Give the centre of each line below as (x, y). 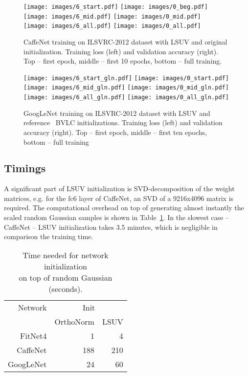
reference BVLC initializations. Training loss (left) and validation (123, 122)
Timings (25, 168)
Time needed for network (66, 255)
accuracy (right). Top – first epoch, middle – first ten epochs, (115, 132)
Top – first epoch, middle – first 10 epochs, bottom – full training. (123, 61)
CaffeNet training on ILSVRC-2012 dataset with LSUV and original (125, 41)
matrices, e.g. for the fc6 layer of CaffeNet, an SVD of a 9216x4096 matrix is (119, 198)
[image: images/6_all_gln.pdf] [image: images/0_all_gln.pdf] (126, 98)
